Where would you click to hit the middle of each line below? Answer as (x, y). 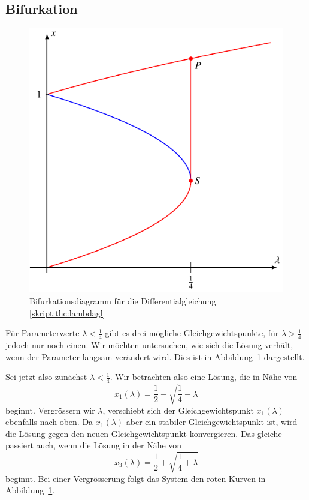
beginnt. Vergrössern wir (50, 410)
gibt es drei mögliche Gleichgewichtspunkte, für (192, 333)
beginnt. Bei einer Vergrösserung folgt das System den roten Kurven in (136, 478)
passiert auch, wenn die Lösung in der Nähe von (94, 445)
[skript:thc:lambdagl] (67, 312)
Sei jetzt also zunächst (46, 377)
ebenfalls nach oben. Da (49, 422)
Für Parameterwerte (43, 333)
